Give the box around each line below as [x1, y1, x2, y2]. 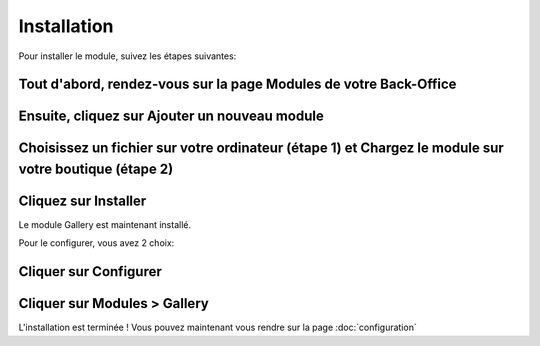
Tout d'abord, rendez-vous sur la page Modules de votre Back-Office [18, 76, 457, 93]
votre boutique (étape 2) [18, 160, 174, 177]
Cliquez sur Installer [18, 193, 147, 209]
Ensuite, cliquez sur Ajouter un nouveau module [18, 108, 324, 125]
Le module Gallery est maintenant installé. [18, 219, 192, 231]
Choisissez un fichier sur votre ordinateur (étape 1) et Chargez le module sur [18, 140, 504, 157]
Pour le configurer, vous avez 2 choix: [18, 237, 175, 249]
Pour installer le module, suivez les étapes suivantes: [18, 50, 237, 62]
